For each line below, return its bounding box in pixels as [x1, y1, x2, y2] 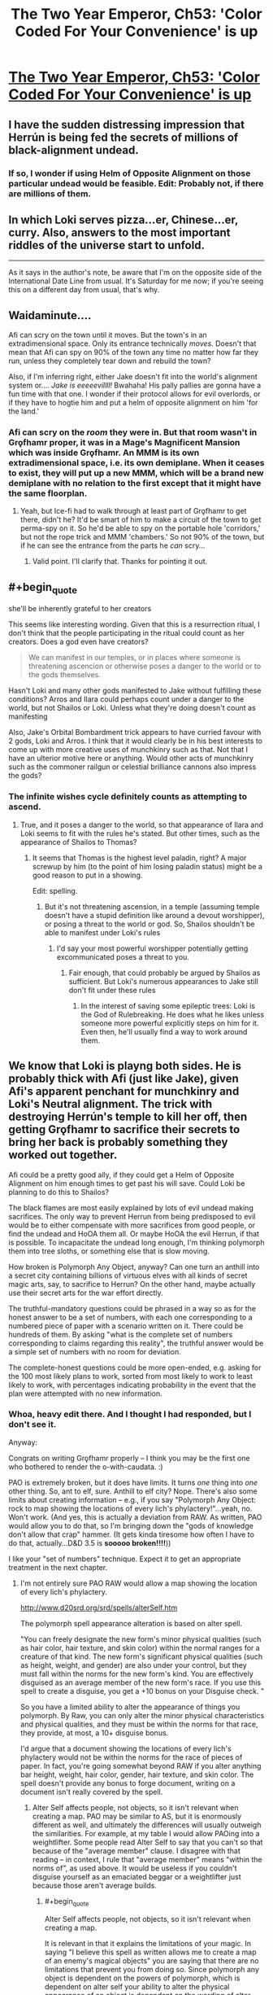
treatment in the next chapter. [8, 1562, 108, 1572]
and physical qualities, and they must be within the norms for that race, [19, 1719, 258, 1729]
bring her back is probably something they [8, 1135, 228, 1149]
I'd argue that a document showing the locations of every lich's [19, 1743, 232, 1753]
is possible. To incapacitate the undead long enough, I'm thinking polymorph [8, 1237, 266, 1247]
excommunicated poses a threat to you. [56, 952, 189, 961]
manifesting [8, 711, 48, 721]
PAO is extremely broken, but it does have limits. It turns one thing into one [8, 1477, 258, 1487]
